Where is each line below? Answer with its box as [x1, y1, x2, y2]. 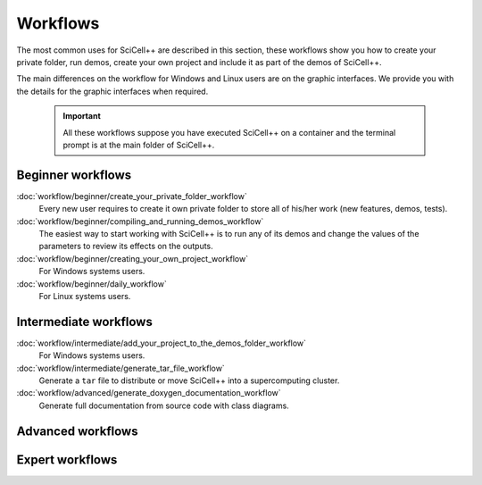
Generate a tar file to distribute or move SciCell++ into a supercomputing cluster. [38, 375, 340, 386]
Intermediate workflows [16, 314, 154, 330]
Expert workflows [16, 452, 118, 467]
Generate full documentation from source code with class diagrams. [38, 400, 289, 411]
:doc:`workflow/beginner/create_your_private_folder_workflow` [16, 190, 247, 201]
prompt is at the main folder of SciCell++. [62, 139, 215, 150]
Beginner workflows [16, 167, 132, 182]
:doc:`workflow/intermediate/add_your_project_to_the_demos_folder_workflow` [16, 338, 307, 348]
